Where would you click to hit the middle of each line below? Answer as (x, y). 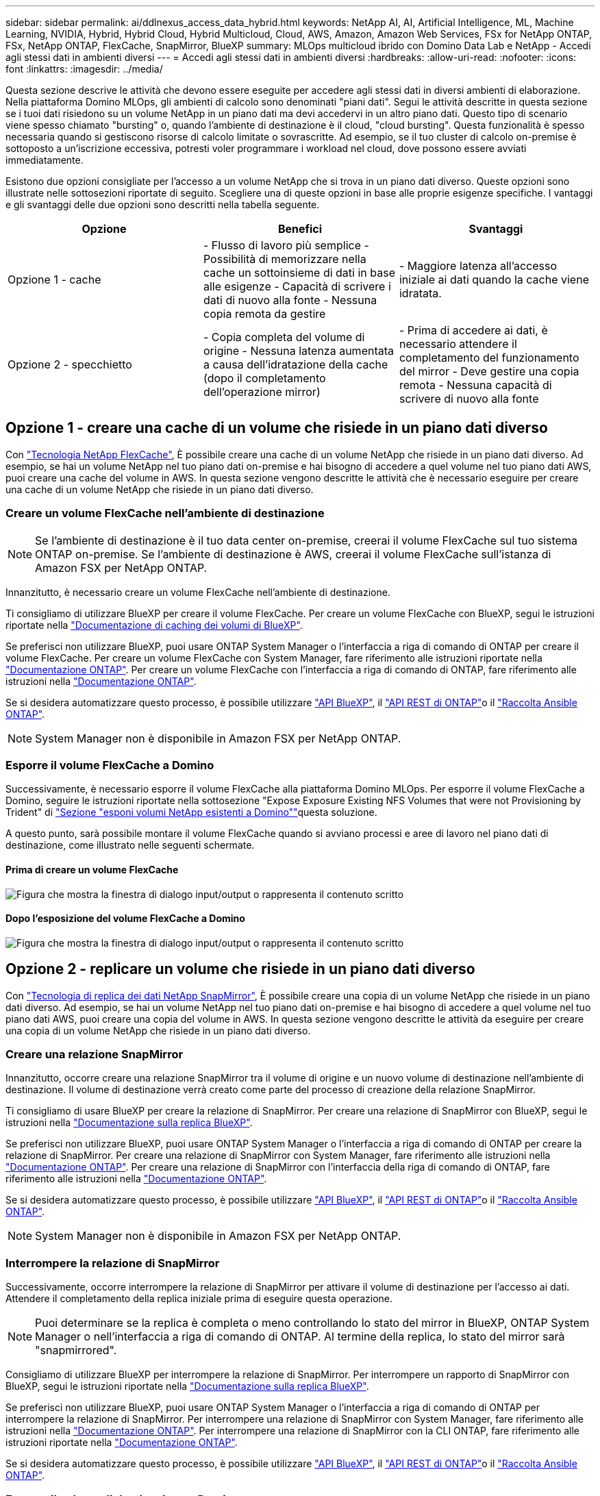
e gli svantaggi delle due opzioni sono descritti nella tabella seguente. (163, 204)
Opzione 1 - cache (54, 279)
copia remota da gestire (264, 314)
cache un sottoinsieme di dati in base (299, 273)
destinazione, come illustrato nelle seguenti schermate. (130, 845)
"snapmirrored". (76, 1350)
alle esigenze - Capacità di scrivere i (297, 286)
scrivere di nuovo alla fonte (469, 399)
